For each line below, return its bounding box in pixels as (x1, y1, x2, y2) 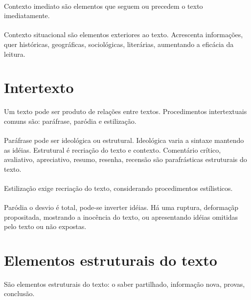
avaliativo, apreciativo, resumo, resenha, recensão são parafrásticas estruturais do (4, 154, 247, 164)
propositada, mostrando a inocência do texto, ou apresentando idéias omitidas (4, 211, 238, 222)
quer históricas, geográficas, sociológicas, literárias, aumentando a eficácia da (4, 39, 234, 49)
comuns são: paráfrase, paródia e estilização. (4, 115, 137, 126)
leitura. (4, 48, 25, 59)
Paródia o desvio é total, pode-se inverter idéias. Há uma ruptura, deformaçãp (4, 202, 239, 212)
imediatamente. (4, 10, 50, 21)
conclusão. (4, 288, 35, 299)
